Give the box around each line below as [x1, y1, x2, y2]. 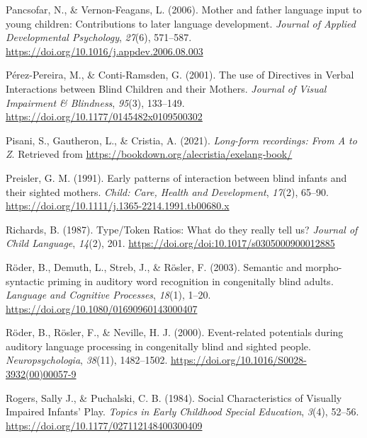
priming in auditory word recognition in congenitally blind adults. [47, 273, 334, 288]
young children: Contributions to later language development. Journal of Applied [6, 16, 356, 30]
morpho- [305, 259, 342, 274]
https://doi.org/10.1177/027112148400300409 [6, 417, 203, 432]
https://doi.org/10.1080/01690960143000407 [6, 301, 198, 316]
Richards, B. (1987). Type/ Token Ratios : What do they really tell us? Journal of [6, 221, 358, 236]
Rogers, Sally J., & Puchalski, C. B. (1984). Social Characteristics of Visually [6, 390, 342, 405]
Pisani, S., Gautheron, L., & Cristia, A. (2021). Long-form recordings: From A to [6, 132, 357, 147]
